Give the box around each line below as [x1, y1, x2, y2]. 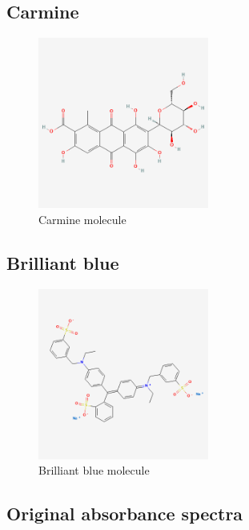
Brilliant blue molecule [38, 462, 150, 479]
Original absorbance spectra [6, 501, 243, 526]
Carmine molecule [38, 210, 127, 227]
